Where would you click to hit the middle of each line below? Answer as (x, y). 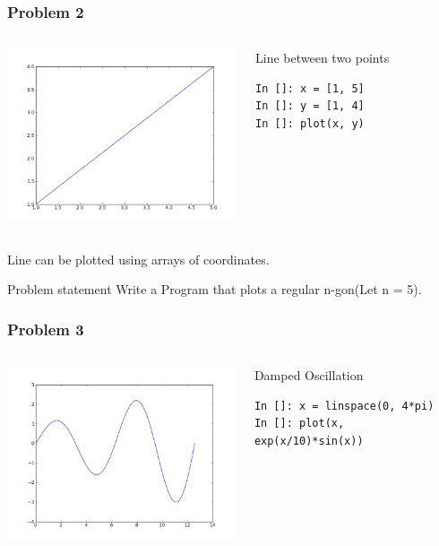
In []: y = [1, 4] (310, 106)
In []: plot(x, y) (310, 124)
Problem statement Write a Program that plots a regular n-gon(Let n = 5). (215, 289)
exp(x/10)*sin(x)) (309, 441)
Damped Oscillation (309, 375)
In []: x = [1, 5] (310, 88)
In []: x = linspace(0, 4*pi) (344, 406)
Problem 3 (46, 329)
